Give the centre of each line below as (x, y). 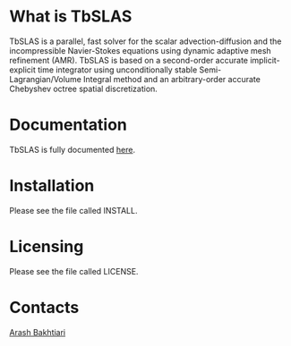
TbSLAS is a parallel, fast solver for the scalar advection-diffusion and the (145, 41)
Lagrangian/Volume (46, 79)
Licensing (47, 247)
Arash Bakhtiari (38, 332)
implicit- (265, 60)
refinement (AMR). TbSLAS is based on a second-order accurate (129, 60)
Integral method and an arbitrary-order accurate (172, 79)
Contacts (44, 307)
